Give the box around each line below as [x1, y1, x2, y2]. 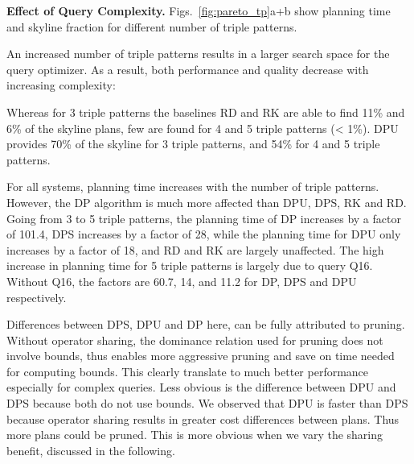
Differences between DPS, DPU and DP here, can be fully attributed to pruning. [6, 316, 405, 333]
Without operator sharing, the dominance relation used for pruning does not [6, 331, 383, 348]
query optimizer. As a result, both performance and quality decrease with [6, 60, 369, 77]
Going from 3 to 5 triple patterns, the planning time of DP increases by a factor [6, 209, 401, 226]
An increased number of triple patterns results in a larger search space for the [6, 45, 390, 62]
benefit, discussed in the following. [6, 441, 175, 458]
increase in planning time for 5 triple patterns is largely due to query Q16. [6, 257, 373, 274]
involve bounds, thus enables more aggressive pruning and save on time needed [6, 347, 395, 364]
